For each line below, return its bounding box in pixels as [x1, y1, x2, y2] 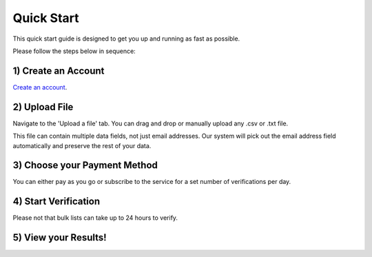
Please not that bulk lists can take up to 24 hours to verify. [12, 214, 178, 222]
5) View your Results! [12, 232, 107, 244]
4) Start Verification [12, 196, 101, 207]
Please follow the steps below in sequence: [12, 47, 136, 55]
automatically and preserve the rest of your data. [12, 141, 152, 150]
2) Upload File [12, 101, 74, 113]
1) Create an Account [12, 65, 105, 76]
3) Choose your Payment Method [12, 159, 158, 172]
